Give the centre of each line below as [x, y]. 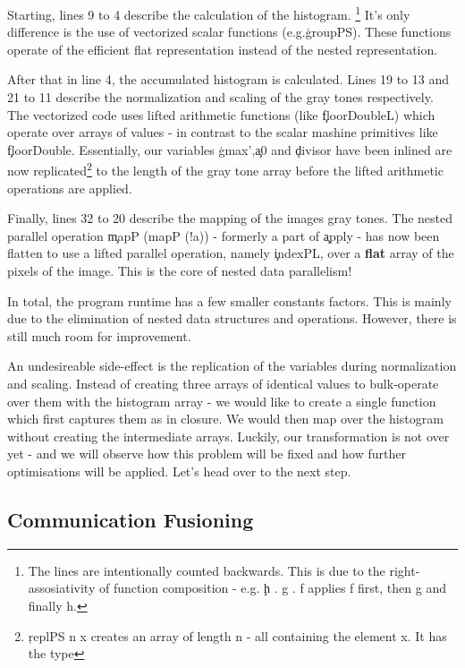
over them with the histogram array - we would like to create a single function [222, 401]
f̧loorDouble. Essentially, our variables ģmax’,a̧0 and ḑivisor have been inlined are [230, 149]
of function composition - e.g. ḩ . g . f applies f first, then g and [272, 588]
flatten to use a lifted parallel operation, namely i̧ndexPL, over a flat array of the [231, 253]
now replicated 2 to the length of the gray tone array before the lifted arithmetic [225, 169]
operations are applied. [70, 188]
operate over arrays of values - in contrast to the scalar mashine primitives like [223, 132]
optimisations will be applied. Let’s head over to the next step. [179, 471]
